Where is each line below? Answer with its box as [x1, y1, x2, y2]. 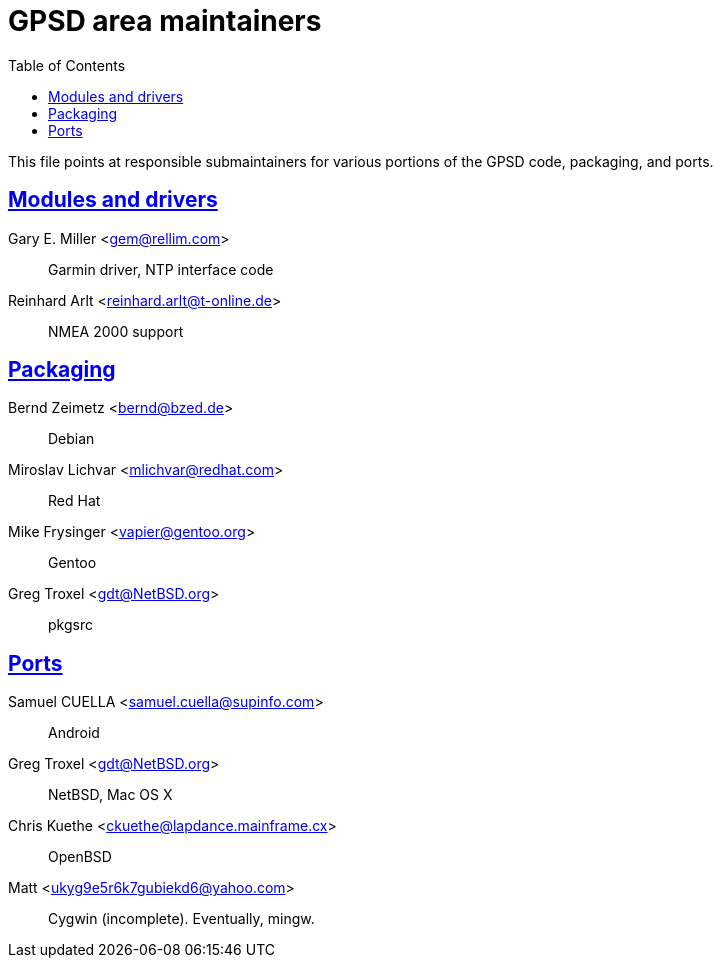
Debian [48, 430, 95, 448]
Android [48, 724, 100, 742]
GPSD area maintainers [8, 4, 322, 38]
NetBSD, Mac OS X [48, 786, 173, 804]
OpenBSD [48, 848, 112, 866]
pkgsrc [48, 616, 93, 634]
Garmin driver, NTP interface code [48, 260, 274, 278]
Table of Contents [8, 56, 126, 74]
